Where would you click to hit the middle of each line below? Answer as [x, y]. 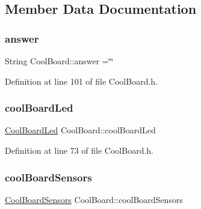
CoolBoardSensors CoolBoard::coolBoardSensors [94, 199]
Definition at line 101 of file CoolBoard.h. [82, 81]
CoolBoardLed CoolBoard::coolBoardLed [80, 130]
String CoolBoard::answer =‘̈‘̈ [59, 61]
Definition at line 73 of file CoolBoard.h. [79, 150]
